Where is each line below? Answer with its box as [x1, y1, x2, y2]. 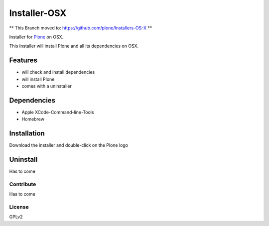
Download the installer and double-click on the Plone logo [9, 142, 129, 148]
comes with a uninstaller [21, 83, 72, 89]
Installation [9, 129, 45, 138]
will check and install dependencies [21, 69, 95, 75]
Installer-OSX [9, 7, 67, 18]
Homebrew [21, 116, 45, 122]
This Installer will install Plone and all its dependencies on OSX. [9, 43, 139, 49]
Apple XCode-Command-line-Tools [21, 109, 94, 115]
